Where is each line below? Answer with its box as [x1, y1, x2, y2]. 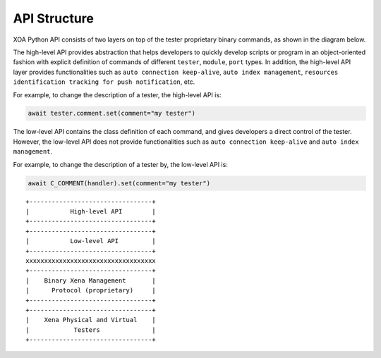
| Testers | [25, 326, 157, 334]
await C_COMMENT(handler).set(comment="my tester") [28, 179, 211, 187]
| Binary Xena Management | [25, 276, 157, 285]
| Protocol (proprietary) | [25, 286, 157, 295]
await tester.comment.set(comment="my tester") [28, 109, 195, 118]
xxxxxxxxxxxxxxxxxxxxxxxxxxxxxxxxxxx [25, 257, 157, 264]
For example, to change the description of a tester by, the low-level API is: [13, 160, 229, 168]
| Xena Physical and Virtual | [25, 316, 157, 324]
